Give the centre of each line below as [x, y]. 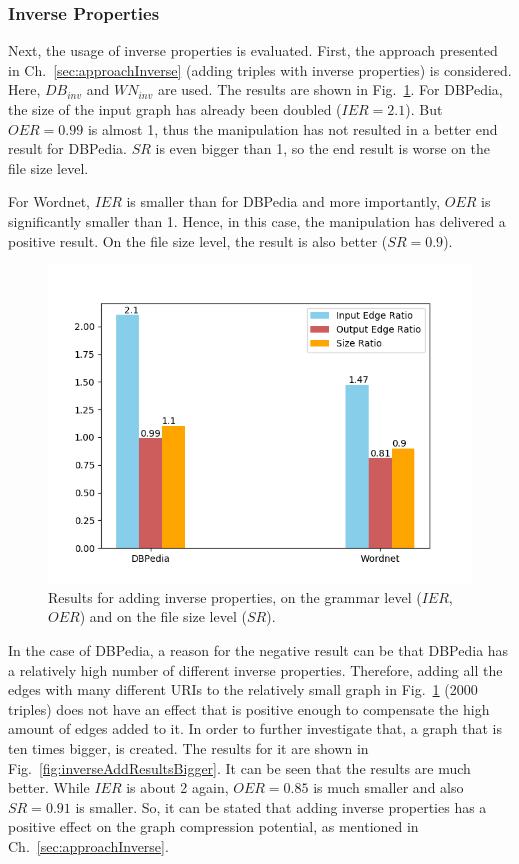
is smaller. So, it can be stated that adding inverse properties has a [281, 806]
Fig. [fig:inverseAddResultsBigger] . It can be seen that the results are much [239, 767]
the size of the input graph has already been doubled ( [175, 109]
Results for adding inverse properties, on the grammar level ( [235, 596]
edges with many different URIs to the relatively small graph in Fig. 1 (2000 [243, 689]
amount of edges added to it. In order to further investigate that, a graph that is [255, 728]
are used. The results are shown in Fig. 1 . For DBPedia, [330, 89]
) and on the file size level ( [163, 616]
